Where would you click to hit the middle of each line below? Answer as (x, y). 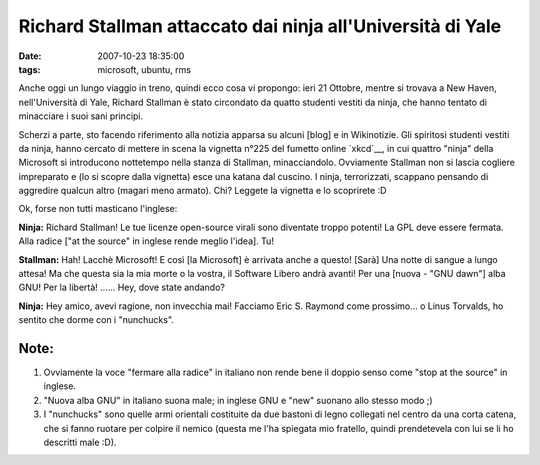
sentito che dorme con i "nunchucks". (96, 320)
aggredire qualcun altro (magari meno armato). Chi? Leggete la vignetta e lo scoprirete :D (202, 191)
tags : (29, 69)
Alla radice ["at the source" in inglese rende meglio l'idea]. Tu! (146, 241)
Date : (30, 56)
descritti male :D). (80, 442)
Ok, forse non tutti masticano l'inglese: (98, 209)
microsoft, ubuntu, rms (144, 69)
